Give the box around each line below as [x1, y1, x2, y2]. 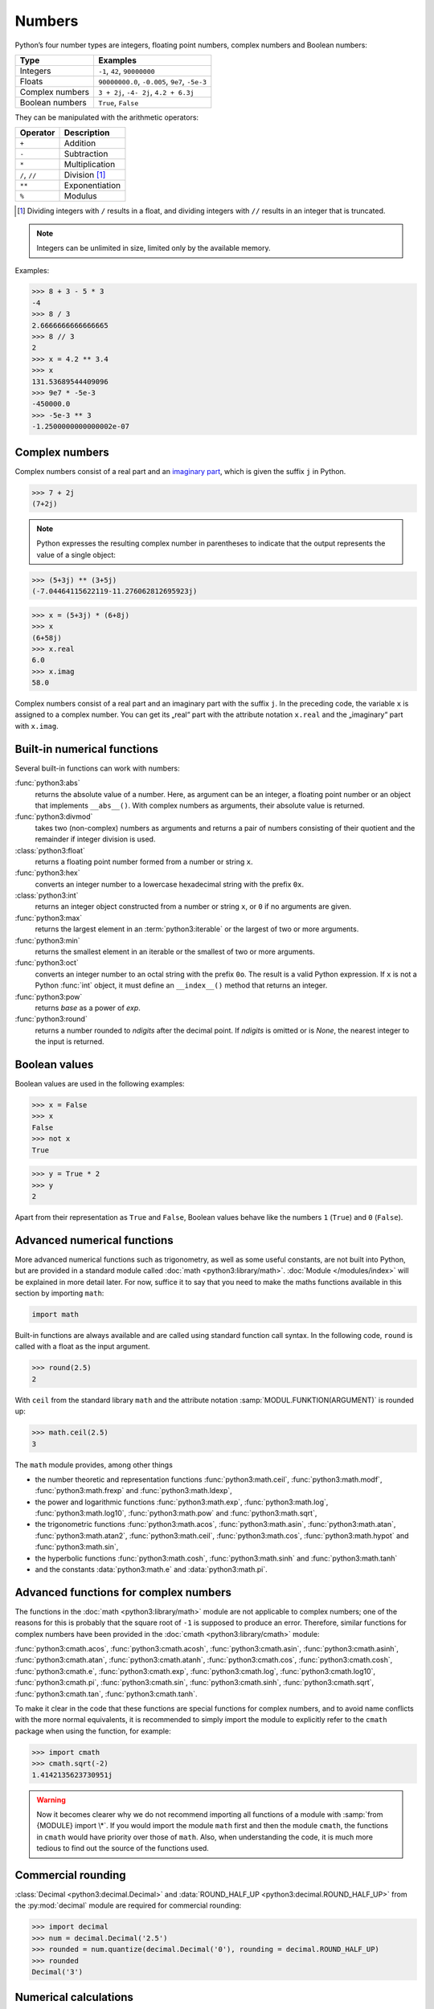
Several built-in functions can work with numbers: [14, 763, 180, 773]
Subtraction [63, 149, 108, 160]
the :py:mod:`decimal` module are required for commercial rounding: [14, 1901, 242, 1910]
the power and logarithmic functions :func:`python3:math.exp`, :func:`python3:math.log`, [35, 1497, 329, 1507]
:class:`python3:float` [14, 845, 86, 855]
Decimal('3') [31, 1967, 84, 1976]
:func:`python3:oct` [14, 958, 80, 968]
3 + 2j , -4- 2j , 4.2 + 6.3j [97, 86, 194, 97]
